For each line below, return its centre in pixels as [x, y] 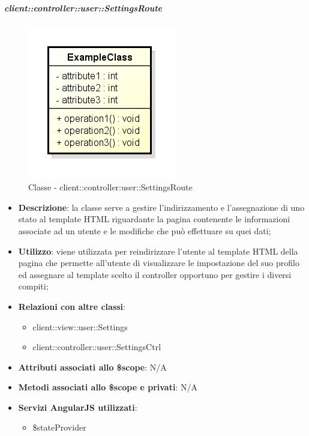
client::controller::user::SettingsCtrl [97, 347]
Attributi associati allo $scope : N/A [92, 367]
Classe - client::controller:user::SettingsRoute [110, 187]
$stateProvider [59, 427]
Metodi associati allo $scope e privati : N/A [108, 387]
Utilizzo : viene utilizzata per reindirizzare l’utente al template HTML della [158, 251]
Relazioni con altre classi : [72, 306]
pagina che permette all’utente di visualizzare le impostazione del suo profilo [159, 263]
